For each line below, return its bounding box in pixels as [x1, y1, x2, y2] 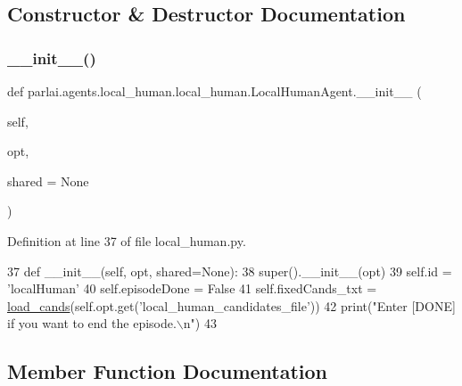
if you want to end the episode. [7, 314, 177, 333]
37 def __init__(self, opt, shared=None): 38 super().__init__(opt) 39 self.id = [7, 261, 452, 280]
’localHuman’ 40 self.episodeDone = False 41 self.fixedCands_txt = [7, 279, 377, 298]
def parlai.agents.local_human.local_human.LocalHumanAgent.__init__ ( [7, 82, 422, 100]
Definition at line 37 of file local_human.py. [7, 231, 246, 250]
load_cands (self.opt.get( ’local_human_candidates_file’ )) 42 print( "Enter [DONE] [7, 296, 456, 315]
